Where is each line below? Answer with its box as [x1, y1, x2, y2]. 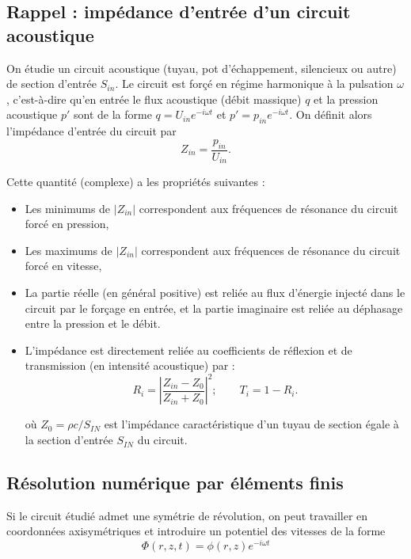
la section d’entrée [25, 432, 113, 448]
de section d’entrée [6, 75, 97, 92]
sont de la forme [73, 106, 152, 123]
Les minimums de [25, 200, 111, 216]
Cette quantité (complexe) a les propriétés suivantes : [6, 173, 265, 190]
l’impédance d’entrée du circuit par [6, 123, 177, 139]
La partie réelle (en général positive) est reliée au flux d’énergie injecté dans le [25, 284, 405, 301]
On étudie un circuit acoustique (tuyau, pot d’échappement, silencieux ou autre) [6, 59, 397, 76]
